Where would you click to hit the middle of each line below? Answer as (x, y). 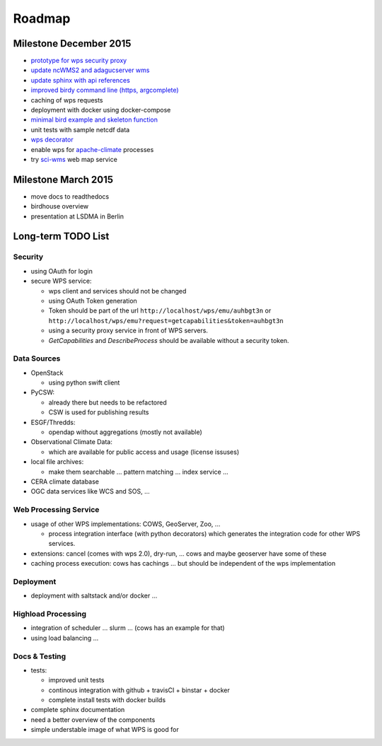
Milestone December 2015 (72, 43)
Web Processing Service (56, 510)
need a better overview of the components (93, 719)
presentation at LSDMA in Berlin (77, 216)
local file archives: (57, 462)
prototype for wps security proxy (79, 61)
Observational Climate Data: (71, 442)
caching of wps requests (67, 100)
